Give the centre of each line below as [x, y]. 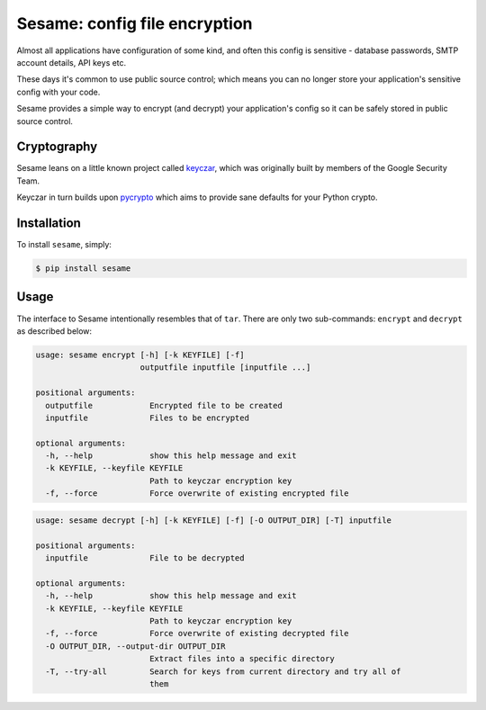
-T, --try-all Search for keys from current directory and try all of [223, 671]
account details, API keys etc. [72, 62]
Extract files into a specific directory [242, 659]
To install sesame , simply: [64, 245]
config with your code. [58, 92]
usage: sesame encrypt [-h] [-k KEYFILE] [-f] [140, 355]
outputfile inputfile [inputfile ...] [225, 368]
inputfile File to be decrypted [145, 558]
